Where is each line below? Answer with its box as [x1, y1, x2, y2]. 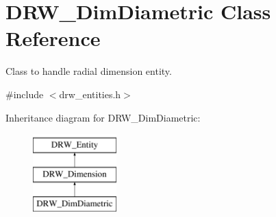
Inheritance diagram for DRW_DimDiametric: [5, 110, 201, 124]
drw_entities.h [59, 87, 121, 101]
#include [5, 87, 44, 101]
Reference [5, 24, 101, 52]
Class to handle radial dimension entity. [5, 64, 172, 78]
